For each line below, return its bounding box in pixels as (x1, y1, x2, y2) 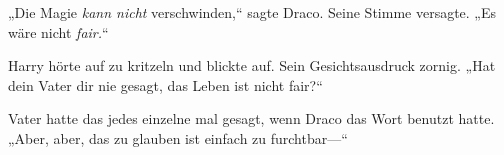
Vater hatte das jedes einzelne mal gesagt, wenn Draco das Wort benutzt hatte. (8, 108, 495, 129)
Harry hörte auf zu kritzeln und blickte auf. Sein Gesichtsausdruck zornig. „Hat (8, 55, 496, 76)
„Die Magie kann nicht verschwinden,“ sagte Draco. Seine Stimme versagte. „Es (8, 2, 497, 22)
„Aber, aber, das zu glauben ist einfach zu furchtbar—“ (8, 127, 348, 148)
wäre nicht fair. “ (8, 21, 109, 42)
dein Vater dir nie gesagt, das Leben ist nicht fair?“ (8, 74, 323, 95)
